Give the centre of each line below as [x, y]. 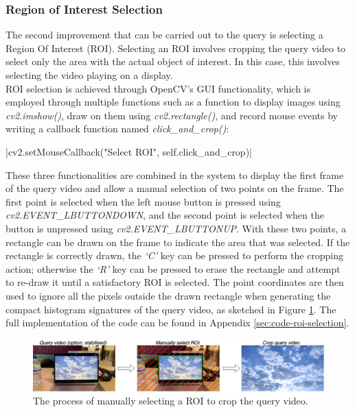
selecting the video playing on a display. [89, 75]
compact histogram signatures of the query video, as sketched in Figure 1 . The [171, 309]
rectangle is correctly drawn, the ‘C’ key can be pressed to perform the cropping [175, 255]
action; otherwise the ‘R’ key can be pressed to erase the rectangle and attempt [173, 268]
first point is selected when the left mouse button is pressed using [143, 201]
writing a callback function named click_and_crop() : [117, 129]
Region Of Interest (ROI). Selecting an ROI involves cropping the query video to [176, 48]
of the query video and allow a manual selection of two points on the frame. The [175, 188]
